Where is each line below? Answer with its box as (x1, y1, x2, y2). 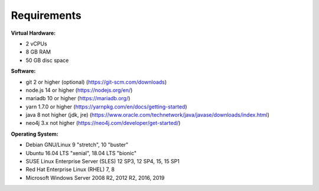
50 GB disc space (25, 57, 69, 64)
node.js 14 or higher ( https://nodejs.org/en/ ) (25, 86, 133, 94)
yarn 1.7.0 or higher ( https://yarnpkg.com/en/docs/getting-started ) (25, 103, 187, 110)
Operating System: (11, 130, 58, 137)
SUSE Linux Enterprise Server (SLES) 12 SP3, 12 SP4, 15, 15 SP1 (25, 158, 180, 165)
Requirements (11, 9, 82, 22)
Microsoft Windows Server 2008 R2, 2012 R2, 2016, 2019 (25, 174, 165, 181)
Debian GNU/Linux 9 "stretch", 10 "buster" (25, 141, 129, 149)
